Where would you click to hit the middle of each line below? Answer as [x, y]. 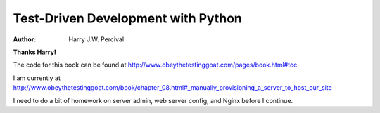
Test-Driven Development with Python [128, 18]
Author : [25, 39]
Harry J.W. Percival [96, 39]
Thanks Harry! [34, 52]
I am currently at [37, 78]
